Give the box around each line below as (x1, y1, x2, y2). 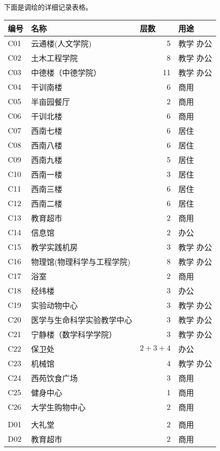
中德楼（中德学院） (31, 66, 102, 78)
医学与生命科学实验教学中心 (31, 314, 133, 325)
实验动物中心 (31, 299, 78, 311)
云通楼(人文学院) (31, 37, 92, 49)
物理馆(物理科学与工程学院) (31, 256, 131, 267)
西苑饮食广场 (31, 372, 78, 384)
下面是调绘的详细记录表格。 (4, 2, 92, 12)
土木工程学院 (31, 52, 78, 64)
